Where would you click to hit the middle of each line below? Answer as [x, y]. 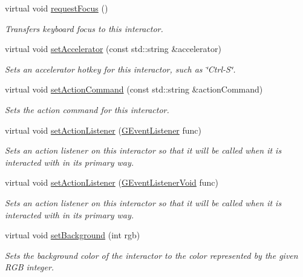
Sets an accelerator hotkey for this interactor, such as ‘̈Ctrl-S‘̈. [120, 69]
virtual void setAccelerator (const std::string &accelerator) [113, 49]
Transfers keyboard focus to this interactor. [84, 28]
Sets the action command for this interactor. [87, 109]
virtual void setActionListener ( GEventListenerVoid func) [112, 182]
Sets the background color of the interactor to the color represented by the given [151, 255]
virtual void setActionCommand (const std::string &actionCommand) [134, 89]
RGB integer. [30, 267]
